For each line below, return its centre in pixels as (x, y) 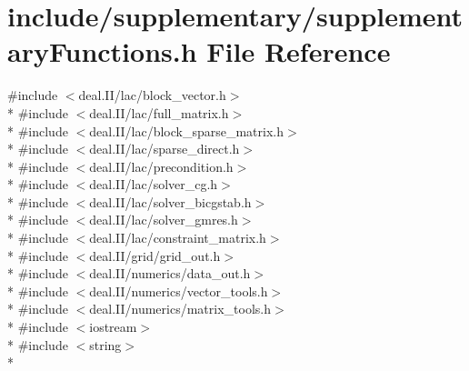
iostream (113, 327)
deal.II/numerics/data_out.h (170, 273)
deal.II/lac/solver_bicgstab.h (170, 201)
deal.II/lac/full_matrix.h (159, 112)
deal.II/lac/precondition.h (161, 166)
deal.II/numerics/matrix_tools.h (180, 309)
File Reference (299, 51)
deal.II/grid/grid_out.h (155, 255)
